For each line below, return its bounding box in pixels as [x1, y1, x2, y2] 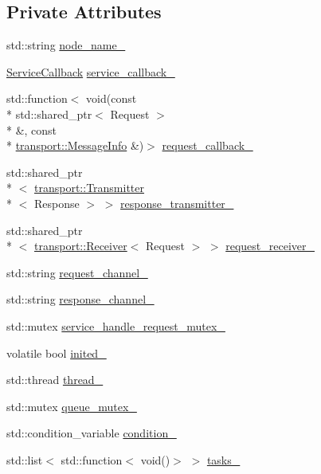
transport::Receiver [34, 237, 127, 254]
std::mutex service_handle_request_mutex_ [6, 317, 225, 334]
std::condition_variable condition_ [6, 425, 177, 441]
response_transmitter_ [120, 194, 234, 211]
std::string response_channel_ [6, 291, 155, 308]
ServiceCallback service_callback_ [6, 63, 175, 80]
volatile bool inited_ [6, 344, 107, 361]
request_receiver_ [225, 237, 315, 254]
